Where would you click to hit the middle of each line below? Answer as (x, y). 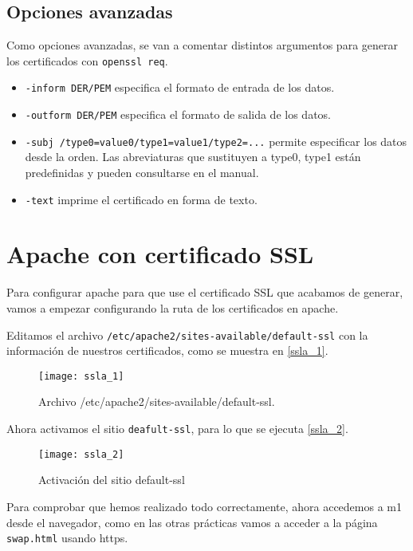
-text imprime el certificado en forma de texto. (141, 199)
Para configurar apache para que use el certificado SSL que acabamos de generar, (205, 292)
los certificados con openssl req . (87, 60)
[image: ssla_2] (81, 454)
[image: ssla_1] (81, 376)
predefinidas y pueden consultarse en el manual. (142, 173)
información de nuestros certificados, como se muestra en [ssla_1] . (167, 350)
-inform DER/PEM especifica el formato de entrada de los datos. (180, 87)
